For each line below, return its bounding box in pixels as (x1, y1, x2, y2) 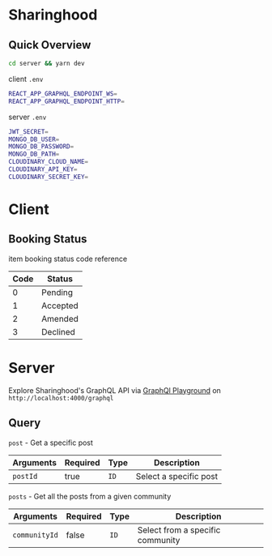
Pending (41, 286, 74, 297)
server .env (8, 112, 47, 122)
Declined (41, 326, 75, 337)
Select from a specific (137, 524, 221, 536)
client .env (8, 74, 44, 83)
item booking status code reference (8, 254, 128, 263)
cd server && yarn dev (8, 59, 85, 67)
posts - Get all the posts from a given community (8, 491, 172, 501)
